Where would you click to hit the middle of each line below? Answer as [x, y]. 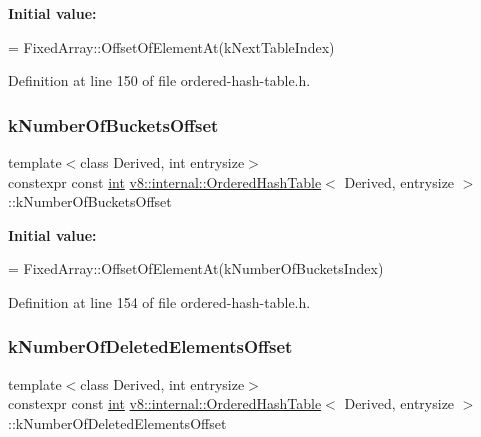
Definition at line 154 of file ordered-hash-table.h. [159, 301]
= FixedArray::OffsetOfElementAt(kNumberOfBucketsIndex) [196, 268]
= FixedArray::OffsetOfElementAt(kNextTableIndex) [171, 46]
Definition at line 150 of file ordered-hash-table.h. [159, 80]
